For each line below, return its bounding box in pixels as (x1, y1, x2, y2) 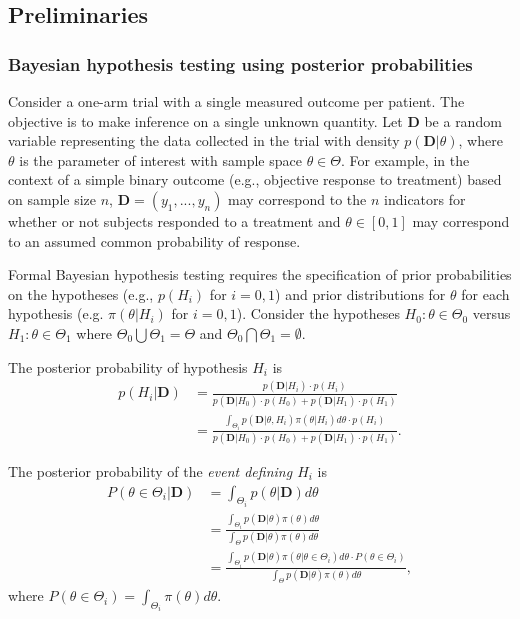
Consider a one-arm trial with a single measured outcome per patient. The (8, 91, 465, 111)
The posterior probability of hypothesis (8, 356, 248, 377)
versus (472, 303, 511, 324)
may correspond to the (228, 188, 367, 209)
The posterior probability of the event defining (8, 460, 293, 481)
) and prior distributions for (275, 283, 446, 304)
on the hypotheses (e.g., (8, 283, 154, 304)
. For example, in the (340, 149, 470, 170)
